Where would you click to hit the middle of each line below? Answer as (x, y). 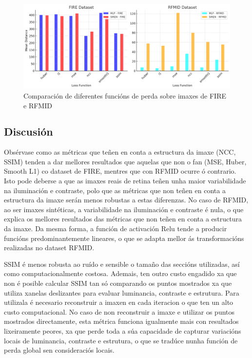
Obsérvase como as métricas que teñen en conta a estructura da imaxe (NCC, (120, 152)
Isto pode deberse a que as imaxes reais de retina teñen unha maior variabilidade (125, 181)
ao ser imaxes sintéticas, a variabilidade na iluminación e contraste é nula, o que (124, 209)
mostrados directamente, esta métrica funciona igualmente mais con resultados (121, 321)
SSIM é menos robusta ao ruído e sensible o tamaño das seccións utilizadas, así (122, 264)
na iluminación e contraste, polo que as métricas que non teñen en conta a (115, 190)
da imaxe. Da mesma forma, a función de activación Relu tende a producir (116, 229)
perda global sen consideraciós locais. (59, 350)
